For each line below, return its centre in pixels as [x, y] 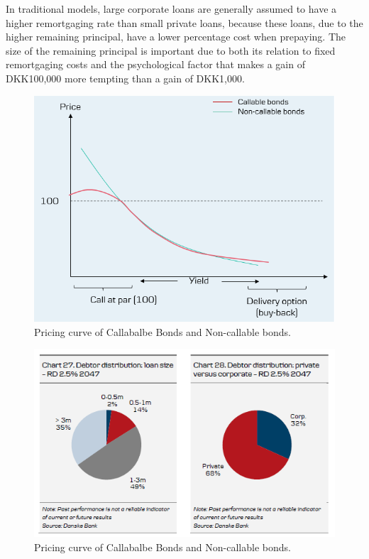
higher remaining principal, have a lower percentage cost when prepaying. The [176, 37]
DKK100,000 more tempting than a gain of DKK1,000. [125, 78]
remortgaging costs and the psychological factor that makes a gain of [155, 64]
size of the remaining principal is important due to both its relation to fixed [171, 50]
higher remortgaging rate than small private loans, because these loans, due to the [184, 22]
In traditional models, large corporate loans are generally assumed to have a [171, 9]
